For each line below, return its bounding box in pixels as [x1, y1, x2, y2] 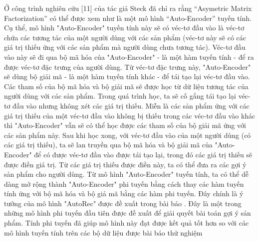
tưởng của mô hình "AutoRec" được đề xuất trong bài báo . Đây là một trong [4, 198, 242, 208]
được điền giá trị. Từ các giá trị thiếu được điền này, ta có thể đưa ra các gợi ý [4, 159, 247, 169]
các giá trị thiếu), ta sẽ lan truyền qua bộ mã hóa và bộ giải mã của [4, 139, 213, 150]
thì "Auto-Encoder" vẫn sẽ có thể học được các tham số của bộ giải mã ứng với [4, 120, 246, 130]
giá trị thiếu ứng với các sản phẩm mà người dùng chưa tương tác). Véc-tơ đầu [4, 42, 246, 52]
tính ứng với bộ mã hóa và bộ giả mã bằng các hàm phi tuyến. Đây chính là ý [4, 188, 244, 199]
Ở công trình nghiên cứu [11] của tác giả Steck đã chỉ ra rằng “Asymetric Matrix [4, 3, 252, 13]
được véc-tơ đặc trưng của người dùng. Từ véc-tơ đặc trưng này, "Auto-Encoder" [4, 61, 251, 72]
